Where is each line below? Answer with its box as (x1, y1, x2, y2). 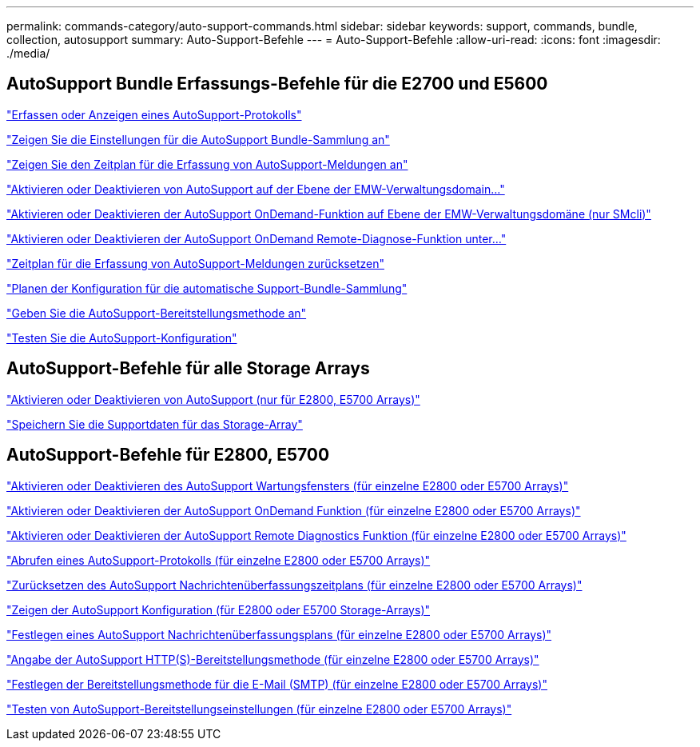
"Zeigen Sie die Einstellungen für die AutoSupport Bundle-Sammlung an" (6, 132, 390, 146)
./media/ (6, 46, 50, 60)
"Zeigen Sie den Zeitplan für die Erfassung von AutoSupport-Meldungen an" (6, 157, 408, 171)
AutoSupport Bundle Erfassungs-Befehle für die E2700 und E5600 (6, 74, 548, 94)
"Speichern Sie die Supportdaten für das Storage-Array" (6, 417, 303, 431)
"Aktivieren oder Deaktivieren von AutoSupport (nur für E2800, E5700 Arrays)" (6, 392, 420, 406)
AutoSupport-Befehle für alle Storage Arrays (6, 358, 370, 379)
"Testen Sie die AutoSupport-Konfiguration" (6, 330, 237, 345)
